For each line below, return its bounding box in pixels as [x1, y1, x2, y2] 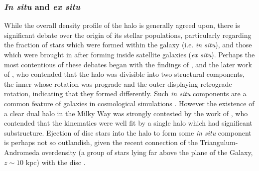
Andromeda [4, 147, 40, 157]
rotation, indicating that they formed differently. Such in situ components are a [4, 88, 247, 99]
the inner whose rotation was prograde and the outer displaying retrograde [4, 78, 232, 89]
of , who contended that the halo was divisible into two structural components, [4, 69, 245, 79]
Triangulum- [200, 137, 238, 148]
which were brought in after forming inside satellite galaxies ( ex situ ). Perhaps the [4, 49, 255, 59]
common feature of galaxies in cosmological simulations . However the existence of [4, 98, 255, 108]
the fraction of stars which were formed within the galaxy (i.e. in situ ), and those [4, 39, 252, 50]
